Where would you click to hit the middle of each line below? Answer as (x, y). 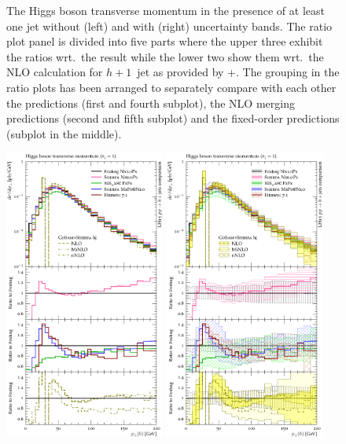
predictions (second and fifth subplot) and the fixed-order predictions (173, 118)
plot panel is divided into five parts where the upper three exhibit (165, 41)
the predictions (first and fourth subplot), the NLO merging (151, 103)
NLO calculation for (55, 72)
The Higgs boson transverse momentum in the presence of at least (166, 10)
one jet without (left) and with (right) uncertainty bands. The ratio (169, 26)
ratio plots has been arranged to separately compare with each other (171, 87)
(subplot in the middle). (64, 133)
